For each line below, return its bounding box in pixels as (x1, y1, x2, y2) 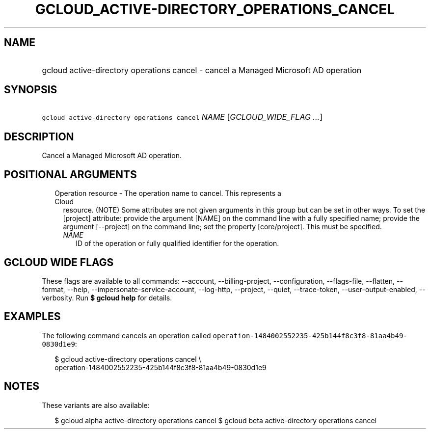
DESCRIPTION (4, 130, 74, 143)
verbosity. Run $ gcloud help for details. (42, 293, 172, 302)
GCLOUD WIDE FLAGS (4, 256, 114, 269)
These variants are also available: (42, 401, 150, 409)
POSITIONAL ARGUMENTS (4, 168, 137, 181)
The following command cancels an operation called (42, 331, 211, 340)
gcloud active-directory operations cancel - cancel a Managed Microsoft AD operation (42, 65, 362, 75)
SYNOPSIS (4, 83, 57, 96)
